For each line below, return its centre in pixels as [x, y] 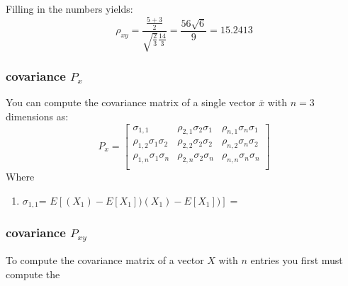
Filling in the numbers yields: [69, 8]
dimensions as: [37, 116]
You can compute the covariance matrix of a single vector [131, 102]
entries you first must [297, 260]
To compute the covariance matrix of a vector [105, 260]
